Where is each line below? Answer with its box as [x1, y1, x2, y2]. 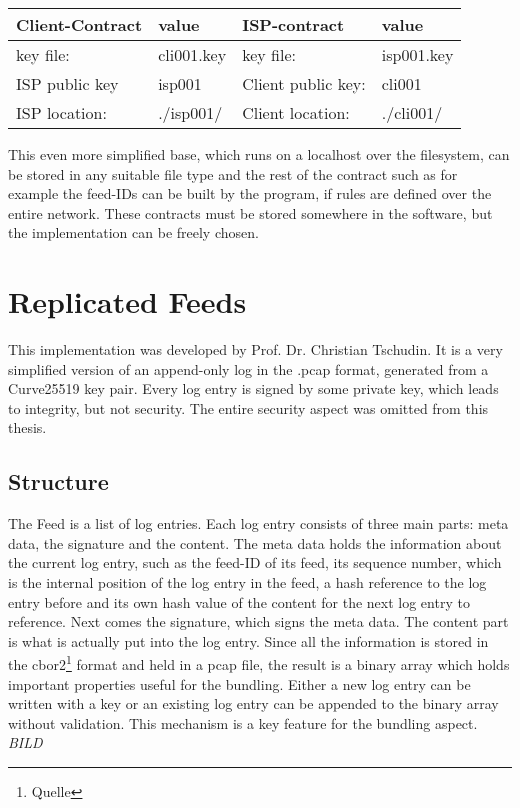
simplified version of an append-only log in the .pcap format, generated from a [8, 358, 489, 379]
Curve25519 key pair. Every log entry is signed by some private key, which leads [8, 378, 499, 399]
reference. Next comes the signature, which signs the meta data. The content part [8, 611, 509, 632]
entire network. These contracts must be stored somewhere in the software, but [8, 202, 493, 223]
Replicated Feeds [8, 281, 247, 322]
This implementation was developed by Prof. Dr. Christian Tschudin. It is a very [8, 339, 503, 360]
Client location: [242, 101, 350, 124]
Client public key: [242, 72, 366, 95]
